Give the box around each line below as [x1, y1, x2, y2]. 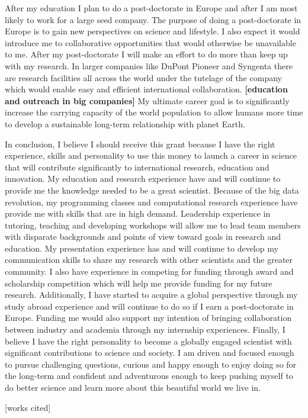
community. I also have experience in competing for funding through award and [5, 265, 294, 278]
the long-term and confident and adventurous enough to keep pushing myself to [5, 369, 293, 382]
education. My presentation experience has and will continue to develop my [5, 242, 278, 254]
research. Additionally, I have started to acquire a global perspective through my [5, 288, 298, 301]
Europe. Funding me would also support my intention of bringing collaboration [5, 311, 292, 324]
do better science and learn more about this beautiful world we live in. [5, 381, 261, 393]
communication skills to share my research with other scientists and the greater [5, 253, 293, 266]
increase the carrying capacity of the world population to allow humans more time [5, 106, 303, 118]
